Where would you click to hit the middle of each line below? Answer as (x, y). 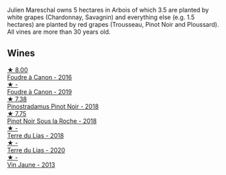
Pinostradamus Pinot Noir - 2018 (53, 106)
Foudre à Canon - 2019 (39, 91)
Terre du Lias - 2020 (36, 150)
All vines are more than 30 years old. (59, 32)
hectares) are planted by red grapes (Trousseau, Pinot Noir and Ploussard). (113, 24)
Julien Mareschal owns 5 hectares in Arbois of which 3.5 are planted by (108, 10)
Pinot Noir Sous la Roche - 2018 (52, 121)
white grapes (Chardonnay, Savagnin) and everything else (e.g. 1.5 (101, 17)
